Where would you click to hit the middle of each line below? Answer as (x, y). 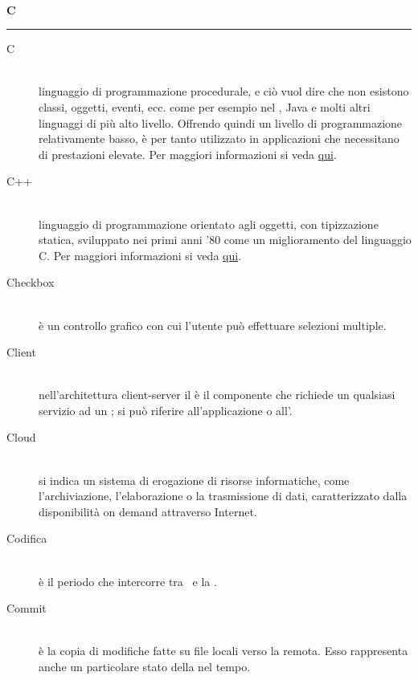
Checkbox (31, 282)
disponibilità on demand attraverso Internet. (148, 511)
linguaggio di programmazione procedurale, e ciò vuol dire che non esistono (224, 91)
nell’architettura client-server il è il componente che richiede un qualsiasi (217, 395)
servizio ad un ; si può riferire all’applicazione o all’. (166, 410)
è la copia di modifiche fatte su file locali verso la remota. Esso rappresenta (223, 651)
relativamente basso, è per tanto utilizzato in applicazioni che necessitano (219, 138)
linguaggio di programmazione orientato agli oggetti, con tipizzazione (209, 224)
